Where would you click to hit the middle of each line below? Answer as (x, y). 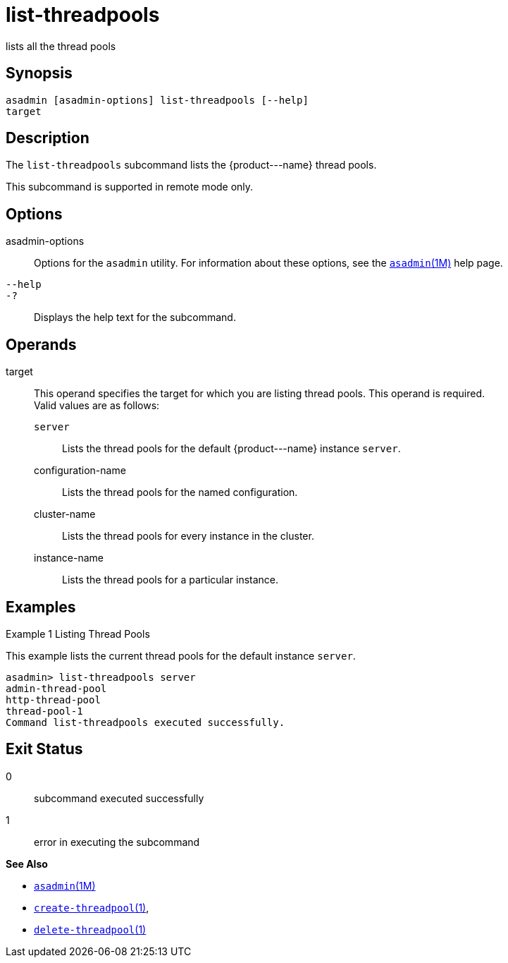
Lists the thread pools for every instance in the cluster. (188, 536)
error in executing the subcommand (117, 842)
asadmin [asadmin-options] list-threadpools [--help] (157, 100)
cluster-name (65, 514)
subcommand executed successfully (119, 798)
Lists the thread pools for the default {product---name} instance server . (231, 449)
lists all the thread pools (61, 46)
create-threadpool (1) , (92, 907)
